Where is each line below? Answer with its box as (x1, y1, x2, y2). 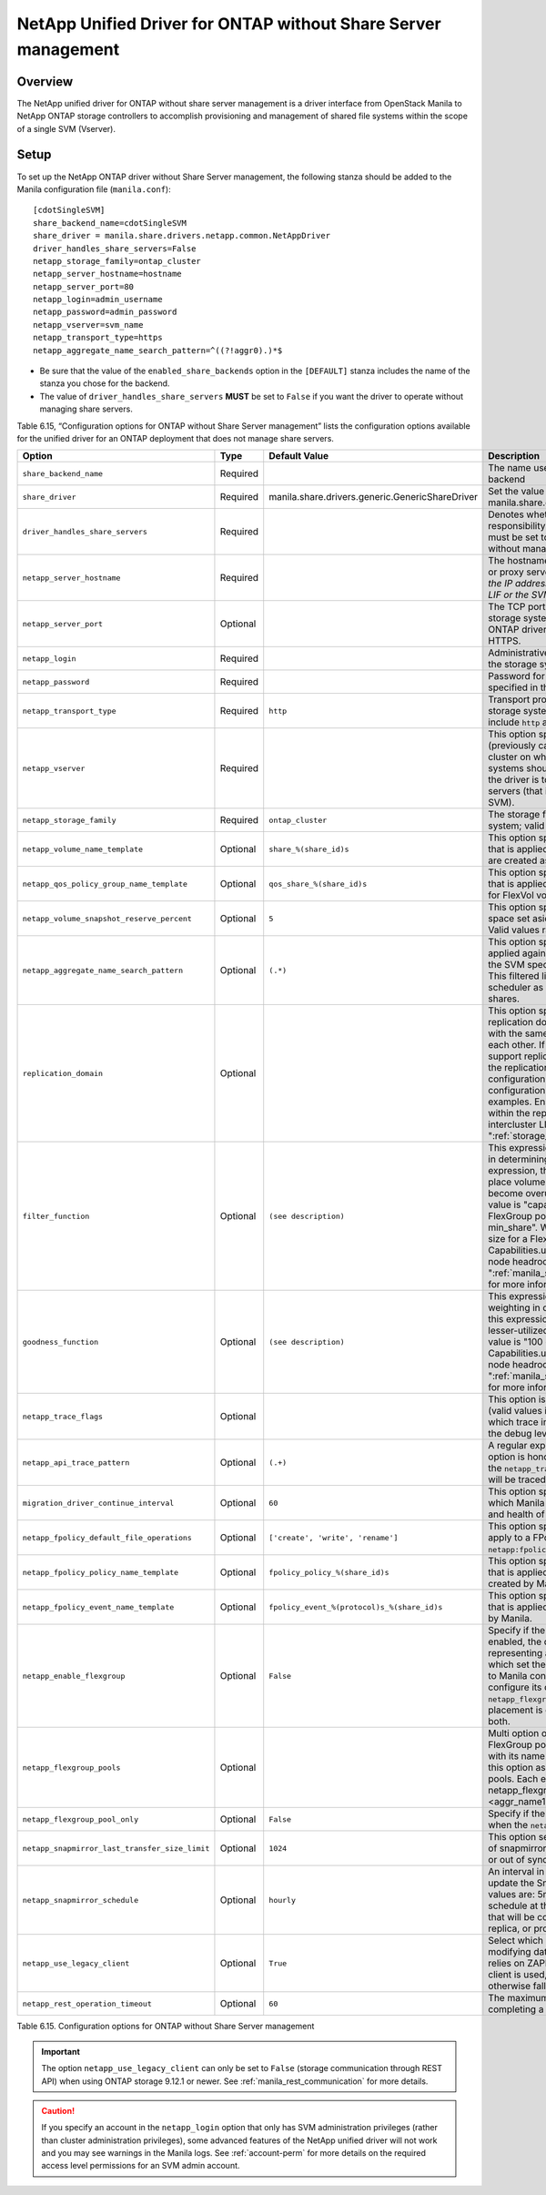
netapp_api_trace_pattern (22, 1458, 130, 1468)
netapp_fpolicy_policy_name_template (22, 1567, 179, 1577)
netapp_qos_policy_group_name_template (22, 879, 188, 889)
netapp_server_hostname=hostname (33, 269, 182, 279)
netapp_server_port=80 (33, 281, 135, 291)
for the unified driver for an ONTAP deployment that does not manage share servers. (16, 432, 334, 443)
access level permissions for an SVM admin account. (41, 2160, 240, 2171)
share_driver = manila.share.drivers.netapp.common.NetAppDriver (33, 230, 331, 241)
